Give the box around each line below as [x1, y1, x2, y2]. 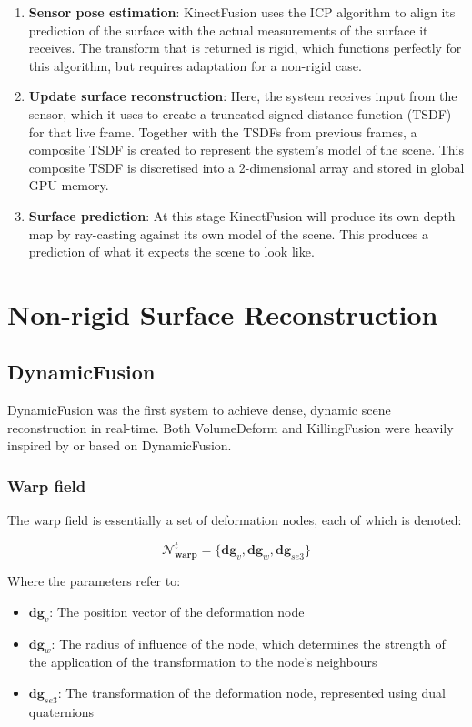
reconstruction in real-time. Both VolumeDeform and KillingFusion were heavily [7, 418, 454, 437]
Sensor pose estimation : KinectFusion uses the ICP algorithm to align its [28, 3, 456, 21]
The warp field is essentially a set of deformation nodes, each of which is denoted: [7, 510, 462, 530]
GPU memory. [28, 176, 109, 195]
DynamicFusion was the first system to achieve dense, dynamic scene [7, 400, 391, 419]
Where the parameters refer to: [7, 571, 181, 591]
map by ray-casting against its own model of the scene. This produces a [28, 224, 428, 243]
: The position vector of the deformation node [49, 601, 305, 621]
